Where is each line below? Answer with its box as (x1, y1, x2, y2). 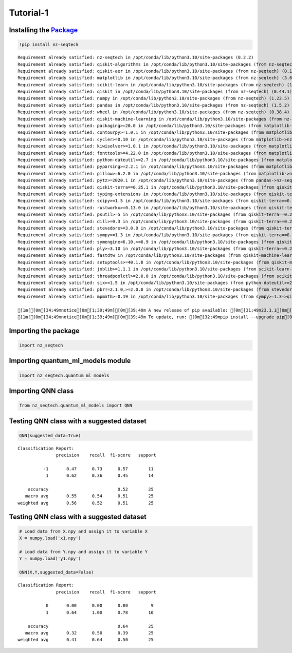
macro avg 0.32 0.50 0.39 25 (25, 630, 154, 635)
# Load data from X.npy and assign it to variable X (19, 529, 148, 534)
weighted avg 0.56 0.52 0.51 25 (18, 500, 154, 506)
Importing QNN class (9, 387, 74, 395)
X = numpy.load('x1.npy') (19, 535, 81, 541)
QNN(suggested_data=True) (19, 432, 81, 438)
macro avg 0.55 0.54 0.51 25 (25, 493, 154, 499)
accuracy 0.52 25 (27, 487, 154, 492)
